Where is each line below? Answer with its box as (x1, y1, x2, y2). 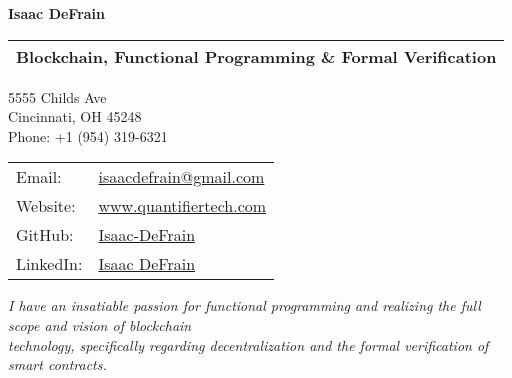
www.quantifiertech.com (98, 194, 267, 218)
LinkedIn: (16, 252, 83, 276)
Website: (16, 194, 76, 218)
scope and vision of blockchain (8, 314, 192, 335)
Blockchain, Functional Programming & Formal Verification (16, 44, 497, 68)
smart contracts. (8, 354, 107, 375)
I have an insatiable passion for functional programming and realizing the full (8, 295, 481, 316)
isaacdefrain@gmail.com (98, 165, 265, 189)
